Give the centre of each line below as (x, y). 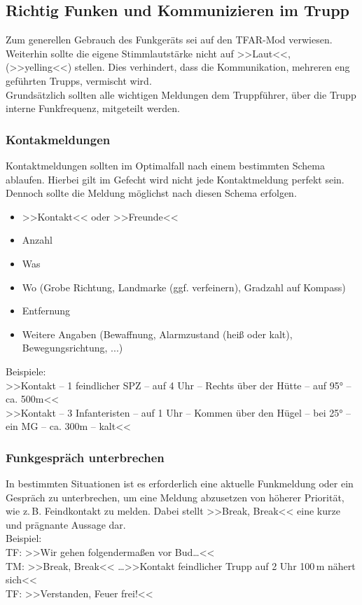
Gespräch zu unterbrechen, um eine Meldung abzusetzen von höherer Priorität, (175, 497)
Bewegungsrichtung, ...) (72, 348)
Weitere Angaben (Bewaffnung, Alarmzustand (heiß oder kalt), (157, 334)
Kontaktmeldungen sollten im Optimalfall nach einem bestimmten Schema (165, 165)
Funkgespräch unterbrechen (85, 457)
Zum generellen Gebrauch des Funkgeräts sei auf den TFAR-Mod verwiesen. (169, 40)
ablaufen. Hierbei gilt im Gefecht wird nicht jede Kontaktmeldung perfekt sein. (175, 179)
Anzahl (37, 240)
